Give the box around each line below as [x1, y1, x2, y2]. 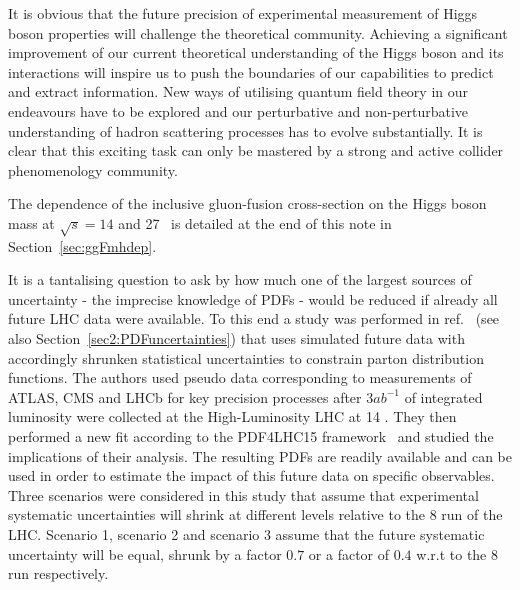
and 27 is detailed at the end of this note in [118, 212, 392, 233]
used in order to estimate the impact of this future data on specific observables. [8, 465, 495, 486]
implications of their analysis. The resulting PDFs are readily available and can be [8, 445, 512, 466]
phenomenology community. [8, 159, 178, 180]
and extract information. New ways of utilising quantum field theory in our [8, 81, 469, 102]
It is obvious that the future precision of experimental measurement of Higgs [8, 3, 478, 23]
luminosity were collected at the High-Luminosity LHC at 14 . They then [8, 406, 457, 427]
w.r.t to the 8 [416, 543, 498, 564]
